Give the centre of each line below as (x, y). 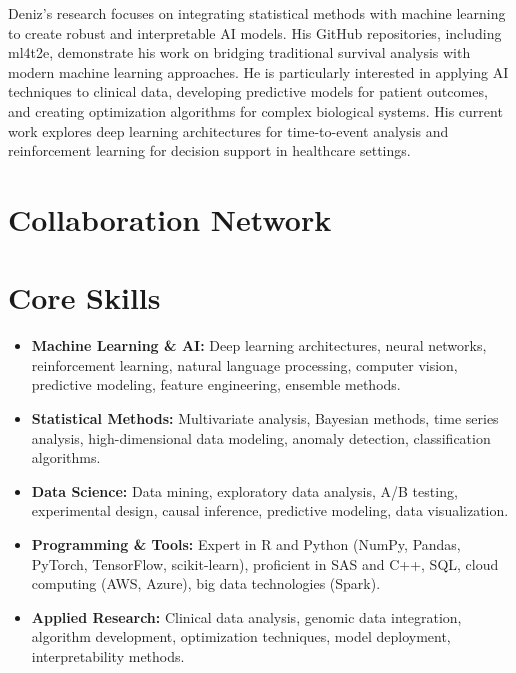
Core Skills (84, 297)
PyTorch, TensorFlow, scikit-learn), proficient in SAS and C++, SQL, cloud (265, 563)
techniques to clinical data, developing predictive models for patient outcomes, (248, 91)
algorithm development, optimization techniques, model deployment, (241, 636)
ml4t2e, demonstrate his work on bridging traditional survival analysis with (239, 52)
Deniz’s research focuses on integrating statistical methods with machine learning (257, 13)
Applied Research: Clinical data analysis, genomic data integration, (246, 616)
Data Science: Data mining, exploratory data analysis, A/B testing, (244, 490)
